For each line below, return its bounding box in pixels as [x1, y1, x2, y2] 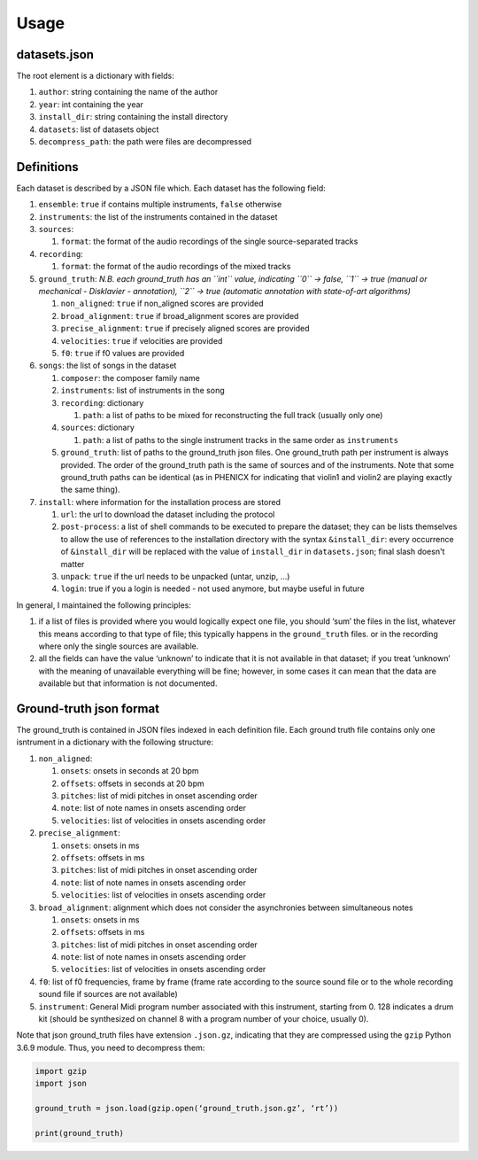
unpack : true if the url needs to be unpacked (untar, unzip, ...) [60, 572, 290, 582]
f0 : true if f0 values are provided [60, 348, 185, 358]
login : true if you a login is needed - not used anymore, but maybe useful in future [60, 583, 365, 594]
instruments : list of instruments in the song [60, 385, 225, 396]
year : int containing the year [38, 98, 143, 110]
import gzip [35, 1066, 88, 1076]
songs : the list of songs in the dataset [38, 360, 177, 371]
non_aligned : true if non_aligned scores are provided [60, 298, 264, 309]
